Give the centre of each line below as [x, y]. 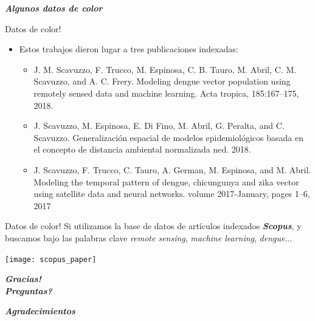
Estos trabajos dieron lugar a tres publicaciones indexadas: [129, 49]
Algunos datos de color [54, 8]
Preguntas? [29, 290]
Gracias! [23, 279]
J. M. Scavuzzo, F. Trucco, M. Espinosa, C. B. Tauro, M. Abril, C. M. [165, 69]
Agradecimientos [40, 311]
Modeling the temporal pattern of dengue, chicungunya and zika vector [166, 181]
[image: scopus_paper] [51, 259]
